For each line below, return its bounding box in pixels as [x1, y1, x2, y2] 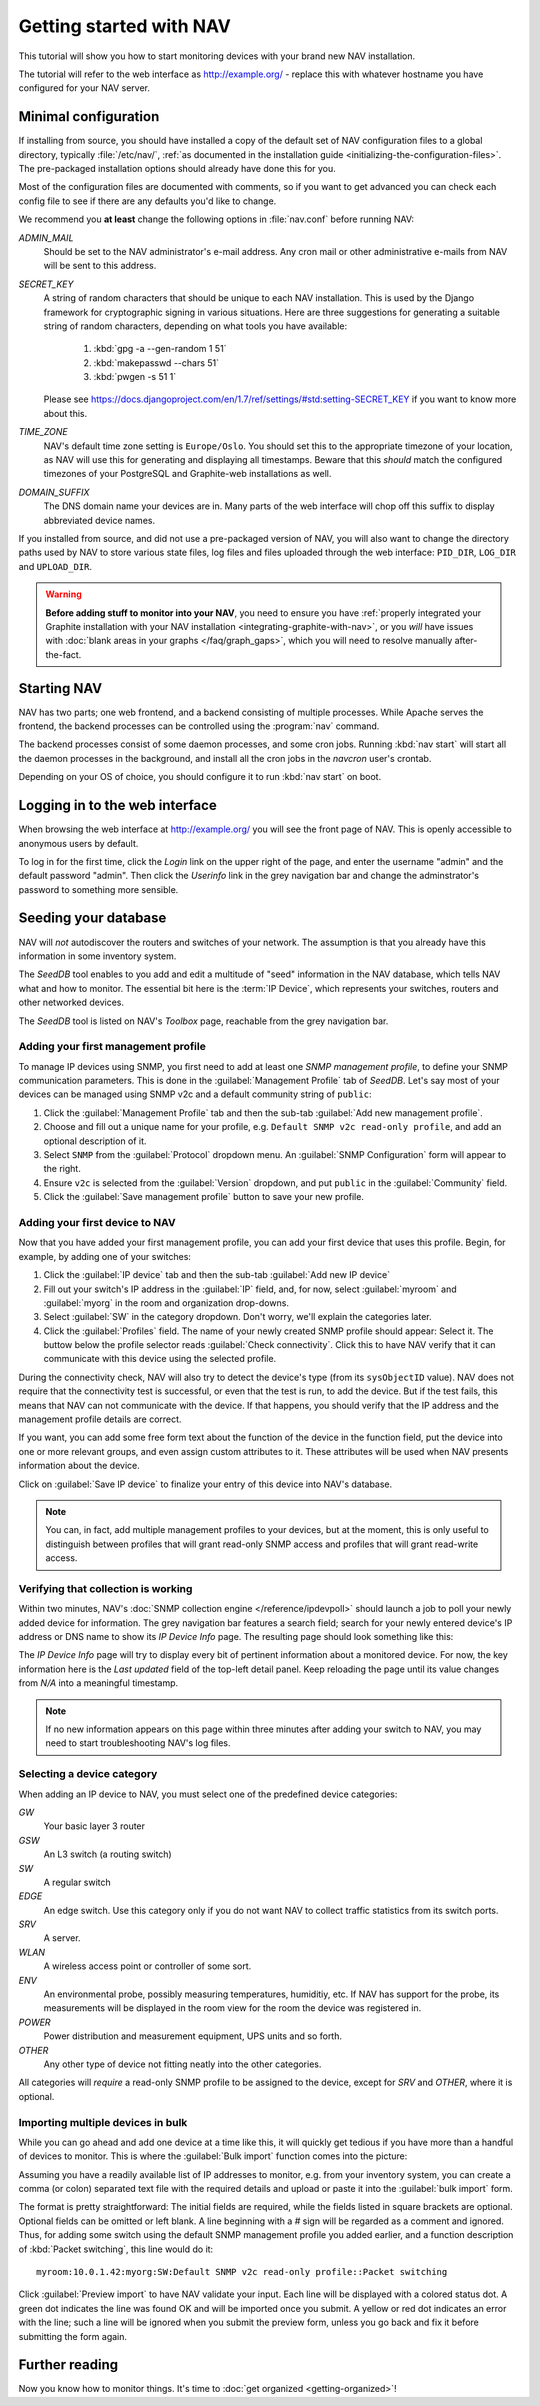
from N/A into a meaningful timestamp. [18, 1677, 179, 1689]
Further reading [18, 2356, 119, 2374]
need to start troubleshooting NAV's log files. [45, 1737, 231, 1749]
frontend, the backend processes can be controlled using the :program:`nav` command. [18, 720, 380, 732]
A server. [43, 1932, 81, 1944]
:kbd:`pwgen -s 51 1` [93, 371, 177, 383]
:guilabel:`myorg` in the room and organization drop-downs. [43, 1296, 290, 1309]
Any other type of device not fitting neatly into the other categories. [43, 2058, 322, 2070]
